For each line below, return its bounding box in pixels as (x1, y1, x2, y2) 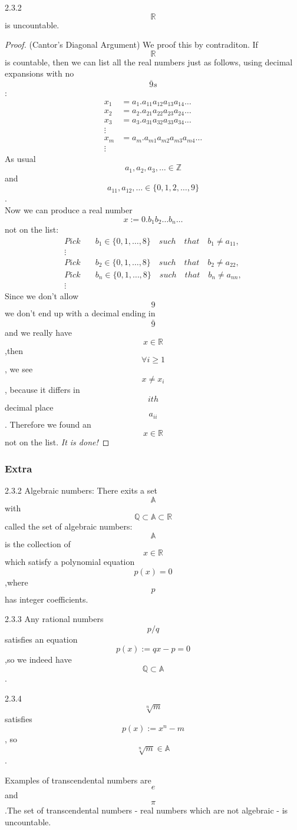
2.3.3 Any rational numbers (5, 613, 104, 625)
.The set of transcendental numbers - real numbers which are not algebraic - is (5, 804, 288, 816)
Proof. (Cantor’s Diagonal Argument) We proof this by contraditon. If (5, 38, 258, 51)
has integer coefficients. (5, 593, 88, 605)
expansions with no (5, 67, 74, 80)
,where (5, 576, 28, 588)
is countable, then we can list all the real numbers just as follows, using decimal (5, 55, 293, 68)
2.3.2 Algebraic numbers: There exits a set (5, 484, 157, 497)
